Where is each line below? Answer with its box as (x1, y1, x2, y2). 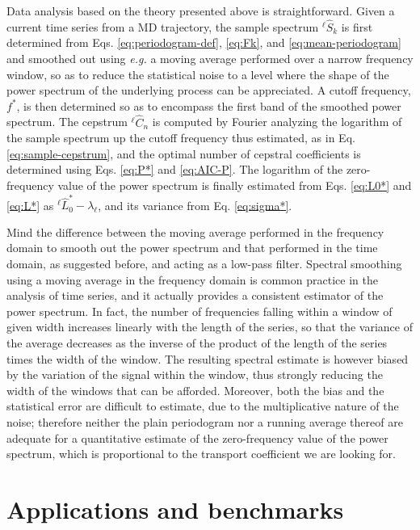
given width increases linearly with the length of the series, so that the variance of (6, 318, 413, 335)
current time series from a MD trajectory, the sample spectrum (6, 18, 319, 35)
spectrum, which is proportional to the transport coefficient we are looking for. (6, 445, 396, 462)
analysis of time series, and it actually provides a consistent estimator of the (6, 287, 384, 304)
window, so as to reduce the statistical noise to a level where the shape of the (6, 65, 389, 82)
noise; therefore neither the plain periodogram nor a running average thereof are (6, 414, 403, 430)
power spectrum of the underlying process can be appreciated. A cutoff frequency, (6, 82, 411, 99)
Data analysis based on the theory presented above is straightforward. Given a (6, 2, 395, 19)
